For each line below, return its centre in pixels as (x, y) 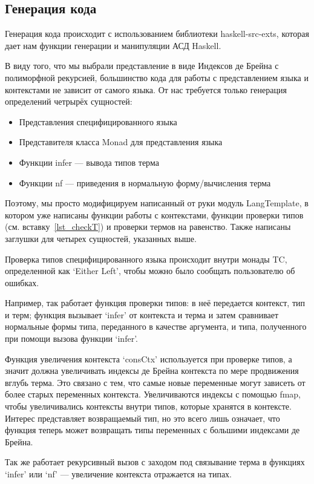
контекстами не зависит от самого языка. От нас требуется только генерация (146, 89)
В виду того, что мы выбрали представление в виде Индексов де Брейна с (142, 66)
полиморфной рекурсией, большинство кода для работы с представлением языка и (157, 77)
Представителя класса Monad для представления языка (121, 142)
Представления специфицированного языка (98, 121)
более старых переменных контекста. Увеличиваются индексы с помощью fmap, (153, 394)
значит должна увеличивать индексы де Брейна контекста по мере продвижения (152, 371)
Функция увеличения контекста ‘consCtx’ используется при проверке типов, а (149, 358)
